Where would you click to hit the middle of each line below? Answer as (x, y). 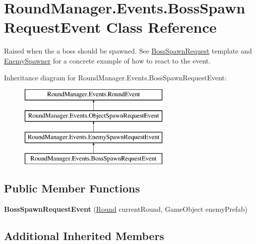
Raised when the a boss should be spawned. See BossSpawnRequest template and (128, 51)
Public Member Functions (72, 188)
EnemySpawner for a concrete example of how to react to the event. (107, 60)
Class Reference (161, 27)
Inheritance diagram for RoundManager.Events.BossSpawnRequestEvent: (115, 77)
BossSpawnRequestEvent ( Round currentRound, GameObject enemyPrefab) (126, 209)
